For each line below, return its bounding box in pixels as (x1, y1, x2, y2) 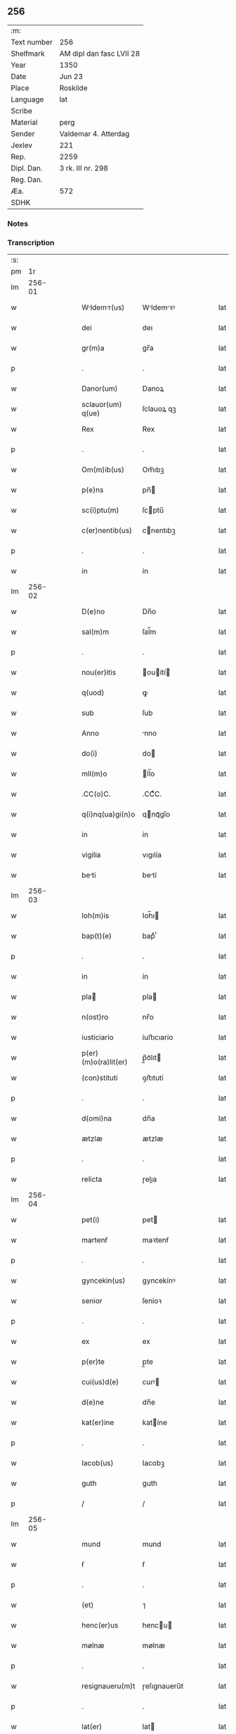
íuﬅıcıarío (142, 1032, 173, 1042)
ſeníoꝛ (142, 1296, 162, 1306)
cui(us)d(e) (81, 1377, 119, 1387)
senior (81, 1296, 103, 1306)
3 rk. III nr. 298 (59, 163, 109, 173)
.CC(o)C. (81, 789, 111, 799)
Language (11, 94, 44, 104)
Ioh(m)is (81, 911, 110, 921)
